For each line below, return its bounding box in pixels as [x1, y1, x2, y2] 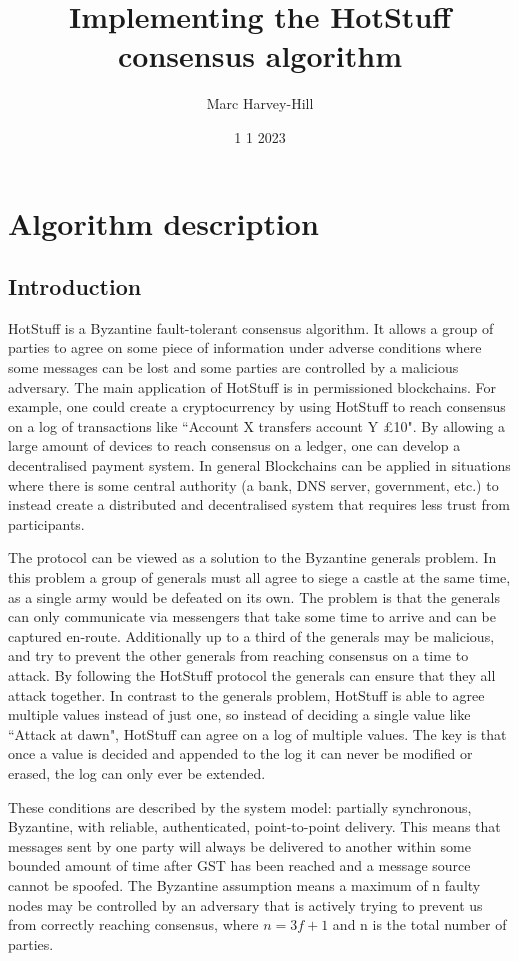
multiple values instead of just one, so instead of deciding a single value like [8, 704, 471, 725]
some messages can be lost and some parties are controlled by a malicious [8, 357, 459, 378]
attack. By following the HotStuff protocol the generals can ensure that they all [8, 664, 496, 685]
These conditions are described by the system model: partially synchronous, [8, 796, 472, 817]
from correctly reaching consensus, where [8, 914, 259, 935]
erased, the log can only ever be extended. [8, 762, 266, 783]
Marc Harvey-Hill [206, 93, 314, 114]
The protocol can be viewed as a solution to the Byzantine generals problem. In [8, 547, 497, 568]
